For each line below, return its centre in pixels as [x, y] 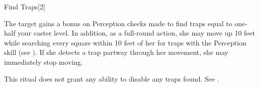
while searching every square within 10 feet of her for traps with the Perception [125, 42]
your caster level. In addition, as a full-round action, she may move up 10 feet [136, 33]
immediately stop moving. [44, 62]
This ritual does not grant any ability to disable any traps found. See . [112, 78]
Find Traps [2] [25, 6]
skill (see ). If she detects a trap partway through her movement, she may [116, 52]
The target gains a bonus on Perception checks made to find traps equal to [118, 23]
